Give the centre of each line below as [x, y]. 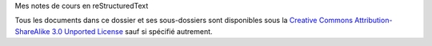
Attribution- [374, 21]
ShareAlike [32, 31]
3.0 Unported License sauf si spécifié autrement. [132, 31]
